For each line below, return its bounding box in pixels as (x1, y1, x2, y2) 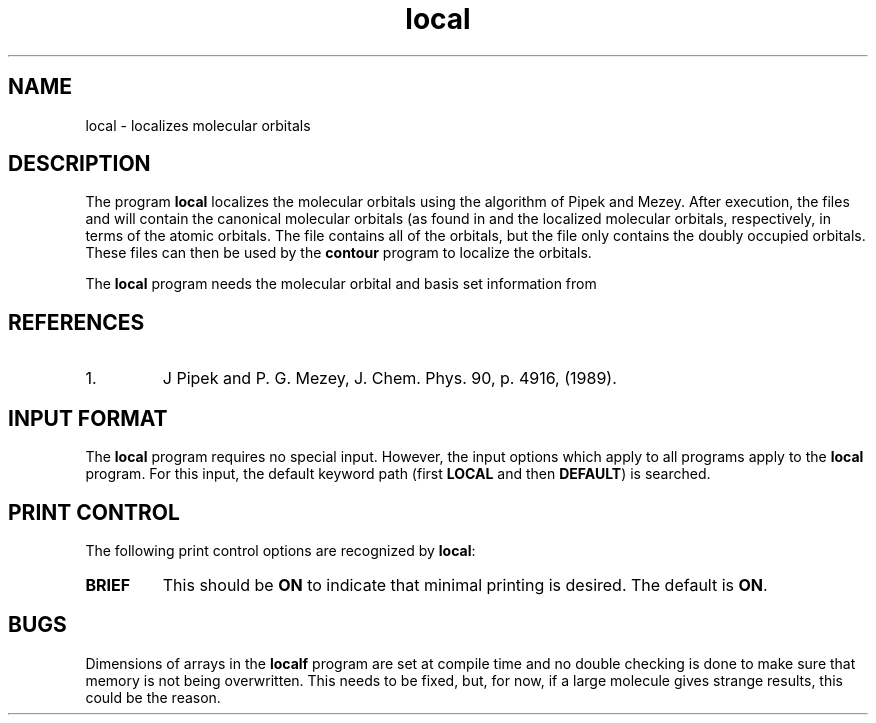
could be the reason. (85, 688, 221, 706)
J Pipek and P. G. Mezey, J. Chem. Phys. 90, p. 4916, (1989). (162, 368, 617, 389)
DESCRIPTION (8, 151, 151, 177)
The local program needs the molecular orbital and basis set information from (85, 275, 597, 293)
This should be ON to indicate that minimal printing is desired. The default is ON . (162, 574, 768, 595)
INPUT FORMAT (8, 405, 168, 431)
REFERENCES (8, 309, 145, 335)
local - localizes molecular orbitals (85, 116, 311, 134)
